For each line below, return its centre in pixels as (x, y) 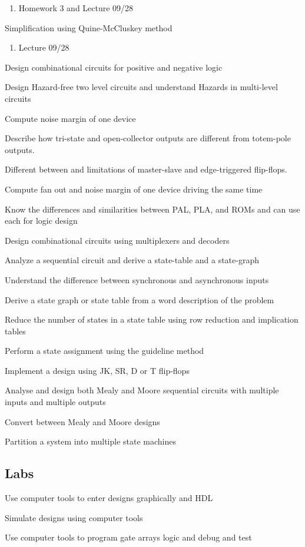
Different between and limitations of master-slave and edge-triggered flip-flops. (146, 169)
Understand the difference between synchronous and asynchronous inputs (137, 279)
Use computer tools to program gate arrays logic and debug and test (128, 537)
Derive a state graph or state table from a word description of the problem (140, 299)
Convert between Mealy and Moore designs (82, 421)
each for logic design (41, 221)
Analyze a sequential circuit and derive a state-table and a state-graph (132, 260)
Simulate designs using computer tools (74, 517)
